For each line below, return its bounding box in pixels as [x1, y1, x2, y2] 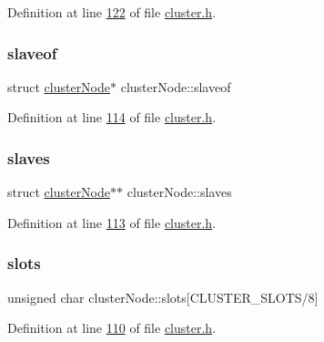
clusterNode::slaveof [120, 77, 231, 96]
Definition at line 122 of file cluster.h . [7, 3, 217, 21]
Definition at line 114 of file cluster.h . [7, 108, 217, 127]
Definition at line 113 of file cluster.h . [7, 212, 217, 232]
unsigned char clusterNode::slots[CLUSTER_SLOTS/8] [7, 287, 319, 306]
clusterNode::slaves [127, 182, 232, 202]
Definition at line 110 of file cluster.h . [7, 318, 217, 337]
